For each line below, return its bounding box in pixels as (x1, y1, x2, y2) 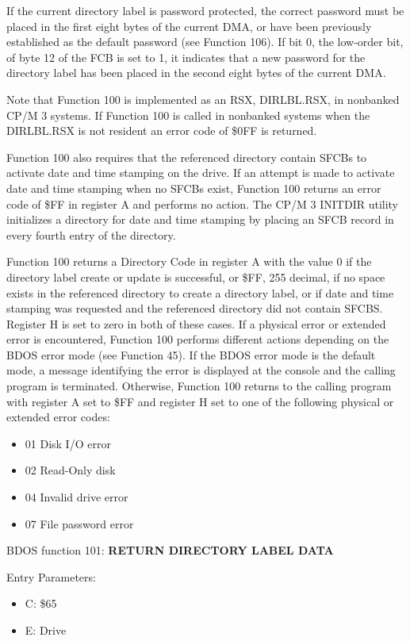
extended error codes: (6, 409, 110, 425)
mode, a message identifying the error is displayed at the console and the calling (6, 362, 396, 378)
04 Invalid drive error (25, 489, 128, 505)
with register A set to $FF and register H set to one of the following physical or (6, 393, 394, 409)
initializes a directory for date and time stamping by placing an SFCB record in (6, 211, 394, 228)
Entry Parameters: (6, 568, 96, 585)
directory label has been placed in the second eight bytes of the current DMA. (6, 64, 386, 81)
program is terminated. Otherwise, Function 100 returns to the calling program (6, 378, 392, 394)
